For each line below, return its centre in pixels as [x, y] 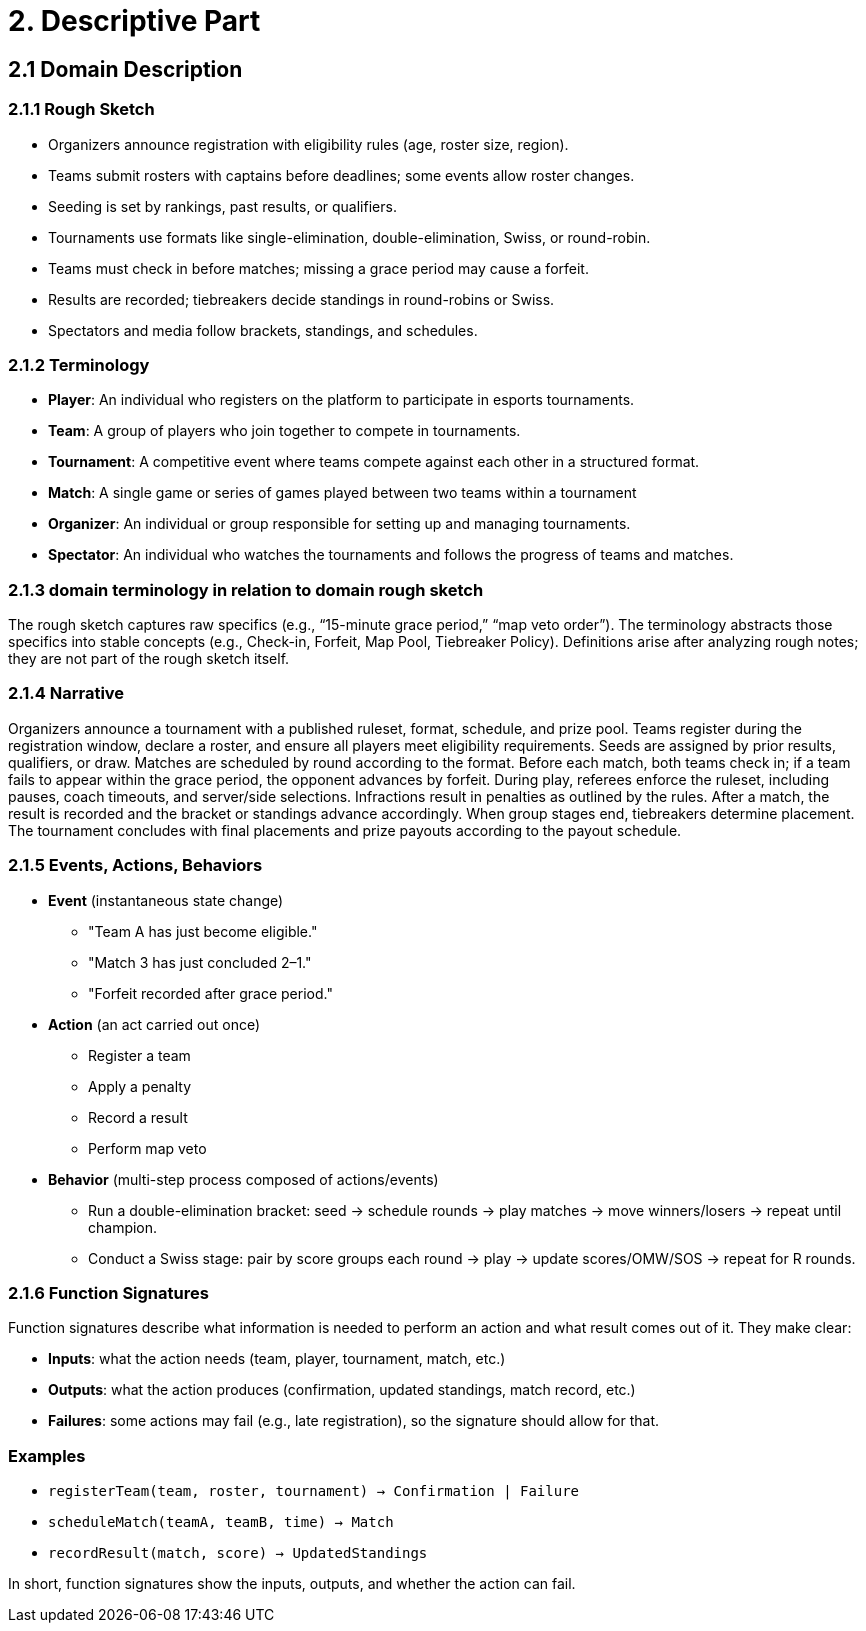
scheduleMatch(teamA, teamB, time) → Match [221, 1522]
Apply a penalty [140, 1086]
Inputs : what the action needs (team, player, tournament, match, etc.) [277, 1359]
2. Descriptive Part [134, 21]
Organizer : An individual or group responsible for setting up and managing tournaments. [339, 524]
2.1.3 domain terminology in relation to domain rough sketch [246, 589]
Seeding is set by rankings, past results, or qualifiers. [222, 206]
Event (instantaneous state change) [166, 900]
